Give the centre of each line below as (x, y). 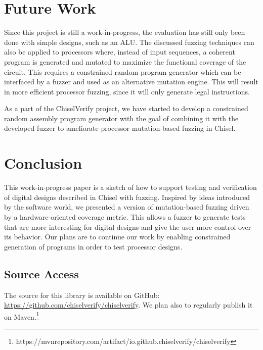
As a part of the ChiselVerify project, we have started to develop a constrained (126, 108)
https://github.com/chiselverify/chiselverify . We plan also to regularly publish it (128, 305)
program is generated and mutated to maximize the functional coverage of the (125, 61)
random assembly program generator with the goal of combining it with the (121, 118)
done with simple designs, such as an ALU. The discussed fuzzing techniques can (129, 42)
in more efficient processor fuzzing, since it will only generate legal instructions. (127, 91)
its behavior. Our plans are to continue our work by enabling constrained (117, 237)
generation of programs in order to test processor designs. (93, 246)
